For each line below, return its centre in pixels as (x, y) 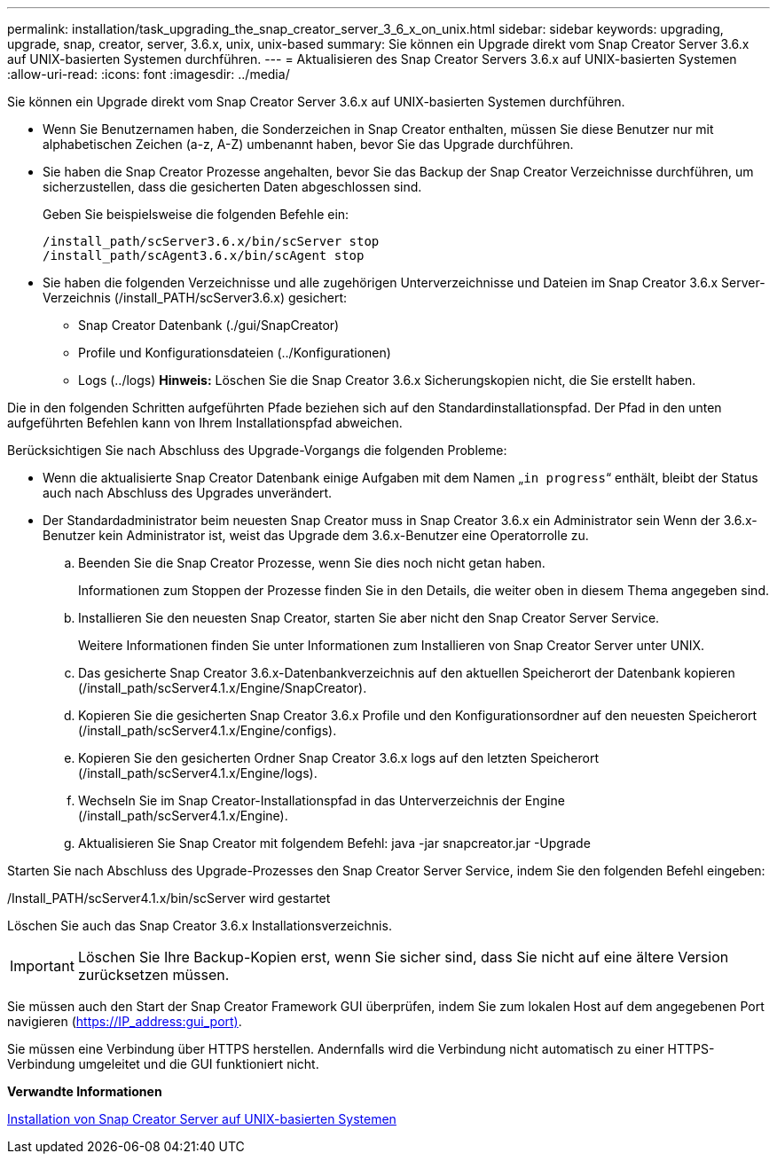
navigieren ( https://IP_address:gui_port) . (125, 1021)
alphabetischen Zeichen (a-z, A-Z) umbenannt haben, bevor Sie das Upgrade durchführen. (308, 144)
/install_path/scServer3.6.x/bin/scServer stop (211, 241)
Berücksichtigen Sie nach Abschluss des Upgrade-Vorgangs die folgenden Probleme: (257, 450)
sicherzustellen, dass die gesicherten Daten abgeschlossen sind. (232, 187)
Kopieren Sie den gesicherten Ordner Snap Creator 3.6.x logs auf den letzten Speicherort (338, 758)
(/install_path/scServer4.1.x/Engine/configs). (208, 730)
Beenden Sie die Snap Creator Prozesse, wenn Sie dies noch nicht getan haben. (312, 563)
